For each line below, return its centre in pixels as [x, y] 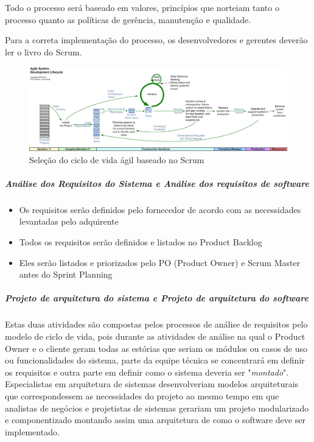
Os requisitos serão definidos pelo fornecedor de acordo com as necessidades [160, 209]
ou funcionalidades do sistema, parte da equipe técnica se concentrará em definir [155, 360]
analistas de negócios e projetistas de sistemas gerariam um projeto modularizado [157, 408]
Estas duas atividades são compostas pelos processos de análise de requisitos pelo [156, 324]
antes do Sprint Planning [66, 274]
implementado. [32, 431]
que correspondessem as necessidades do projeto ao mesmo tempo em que [142, 395]
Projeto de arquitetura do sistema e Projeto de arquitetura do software [157, 298]
